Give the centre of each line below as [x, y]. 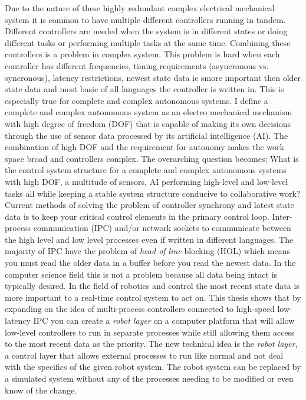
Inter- [282, 216]
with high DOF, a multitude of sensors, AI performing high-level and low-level [147, 181]
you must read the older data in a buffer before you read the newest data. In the [150, 263]
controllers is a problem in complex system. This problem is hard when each [142, 54]
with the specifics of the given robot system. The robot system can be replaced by [153, 367]
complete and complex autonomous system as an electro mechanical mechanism [149, 112]
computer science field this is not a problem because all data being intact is [141, 274]
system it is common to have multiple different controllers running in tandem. [145, 19]
